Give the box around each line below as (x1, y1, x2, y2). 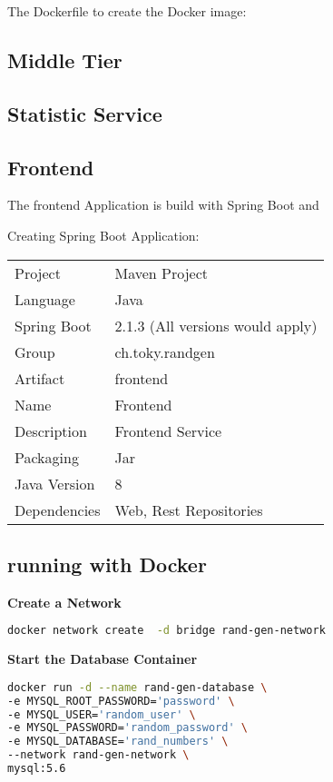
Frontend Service (114, 420, 222, 441)
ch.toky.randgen (114, 341, 215, 362)
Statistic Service (7, 99, 162, 127)
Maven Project (114, 262, 209, 283)
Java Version (15, 472, 95, 494)
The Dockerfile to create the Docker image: (7, 2, 247, 20)
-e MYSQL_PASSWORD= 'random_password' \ (7, 721, 248, 735)
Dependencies (15, 499, 101, 520)
